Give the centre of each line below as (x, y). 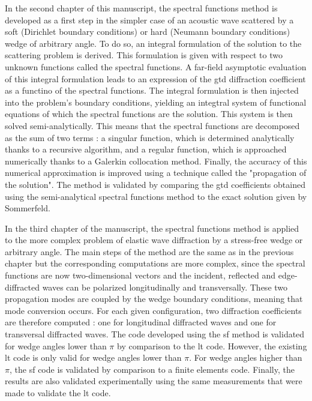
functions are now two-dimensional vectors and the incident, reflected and (140, 275)
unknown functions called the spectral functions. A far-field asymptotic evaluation (156, 66)
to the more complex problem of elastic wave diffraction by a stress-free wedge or (154, 240)
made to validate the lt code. (58, 393)
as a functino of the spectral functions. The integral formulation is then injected (152, 90)
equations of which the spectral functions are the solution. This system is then (149, 114)
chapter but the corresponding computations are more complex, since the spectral (155, 263)
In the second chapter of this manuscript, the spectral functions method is (141, 8)
